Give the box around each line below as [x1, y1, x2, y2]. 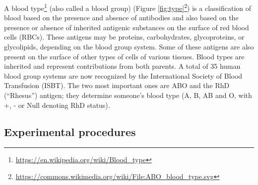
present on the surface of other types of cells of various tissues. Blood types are [4, 51, 245, 61]
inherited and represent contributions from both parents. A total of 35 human [4, 61, 241, 71]
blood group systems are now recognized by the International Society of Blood [4, 70, 243, 81]
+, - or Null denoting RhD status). [4, 99, 110, 110]
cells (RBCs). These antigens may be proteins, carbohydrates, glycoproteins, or [4, 32, 245, 42]
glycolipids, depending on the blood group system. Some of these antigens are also [4, 42, 254, 52]
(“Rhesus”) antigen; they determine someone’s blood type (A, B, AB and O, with [4, 90, 252, 100]
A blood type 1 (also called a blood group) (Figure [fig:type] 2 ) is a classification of [4, 1, 252, 13]
